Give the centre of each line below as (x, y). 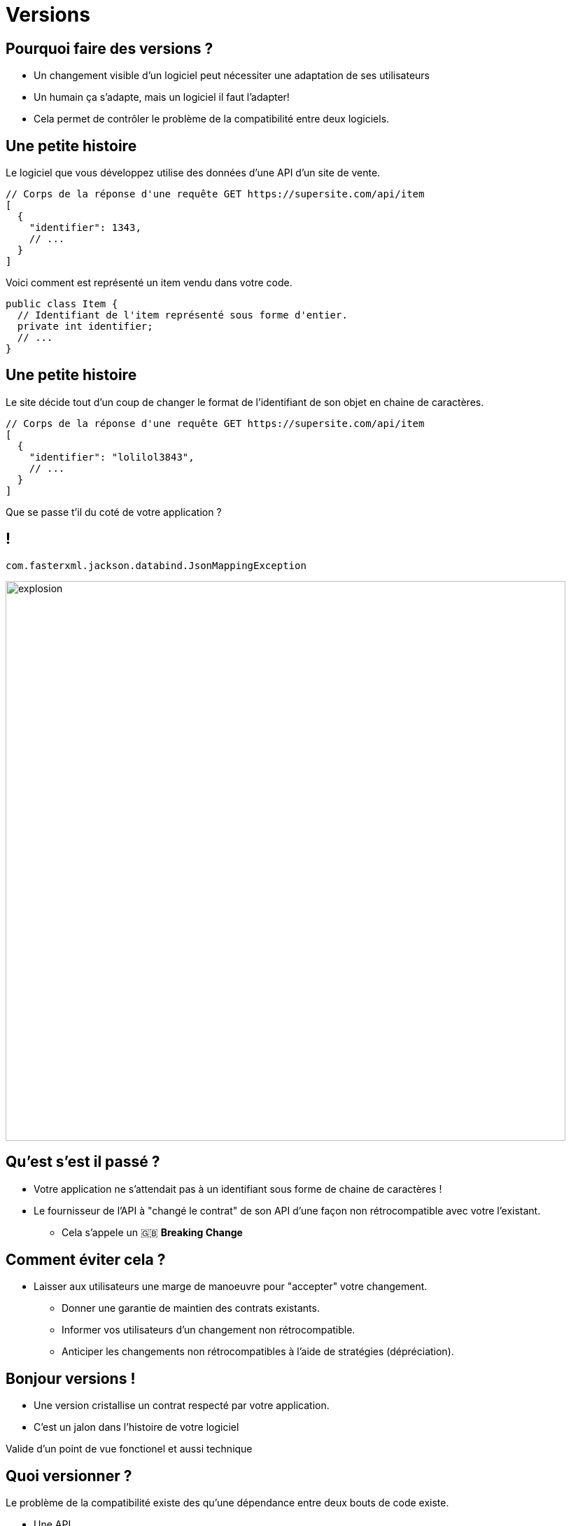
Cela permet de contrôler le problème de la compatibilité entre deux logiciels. (212, 119)
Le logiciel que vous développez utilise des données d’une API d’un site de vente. (193, 173)
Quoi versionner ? (69, 1476)
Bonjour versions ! (71, 1378)
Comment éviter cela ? (86, 1259)
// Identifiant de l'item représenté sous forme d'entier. (182, 315)
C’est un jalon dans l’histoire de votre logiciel (136, 1427)
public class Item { (62, 304)
